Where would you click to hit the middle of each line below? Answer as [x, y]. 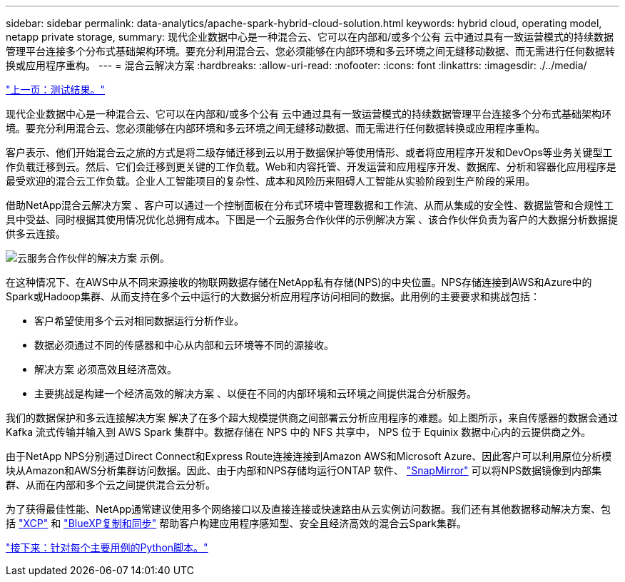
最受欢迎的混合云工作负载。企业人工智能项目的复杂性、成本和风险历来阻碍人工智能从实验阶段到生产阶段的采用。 [270, 181]
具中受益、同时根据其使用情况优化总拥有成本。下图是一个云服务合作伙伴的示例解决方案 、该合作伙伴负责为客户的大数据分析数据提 [312, 219]
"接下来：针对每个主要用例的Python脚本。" [107, 547]
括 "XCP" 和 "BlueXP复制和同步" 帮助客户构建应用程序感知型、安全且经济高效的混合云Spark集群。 [236, 523]
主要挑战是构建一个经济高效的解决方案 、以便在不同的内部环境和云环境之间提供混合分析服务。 [255, 393]
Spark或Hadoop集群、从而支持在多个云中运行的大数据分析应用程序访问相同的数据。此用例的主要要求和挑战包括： [273, 296]
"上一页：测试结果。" [56, 90]
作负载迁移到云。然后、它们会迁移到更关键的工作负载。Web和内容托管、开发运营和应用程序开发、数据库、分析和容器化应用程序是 [311, 167]
